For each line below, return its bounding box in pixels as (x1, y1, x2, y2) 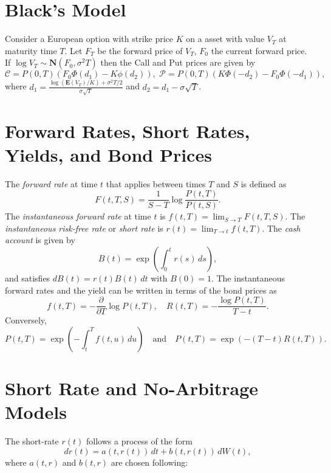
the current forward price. (211, 44, 307, 57)
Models (5, 399, 67, 424)
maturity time (5, 44, 57, 57)
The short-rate (5, 435, 59, 447)
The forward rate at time (5, 177, 98, 190)
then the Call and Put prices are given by (100, 56, 256, 69)
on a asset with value (186, 32, 265, 45)
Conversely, (5, 314, 47, 326)
